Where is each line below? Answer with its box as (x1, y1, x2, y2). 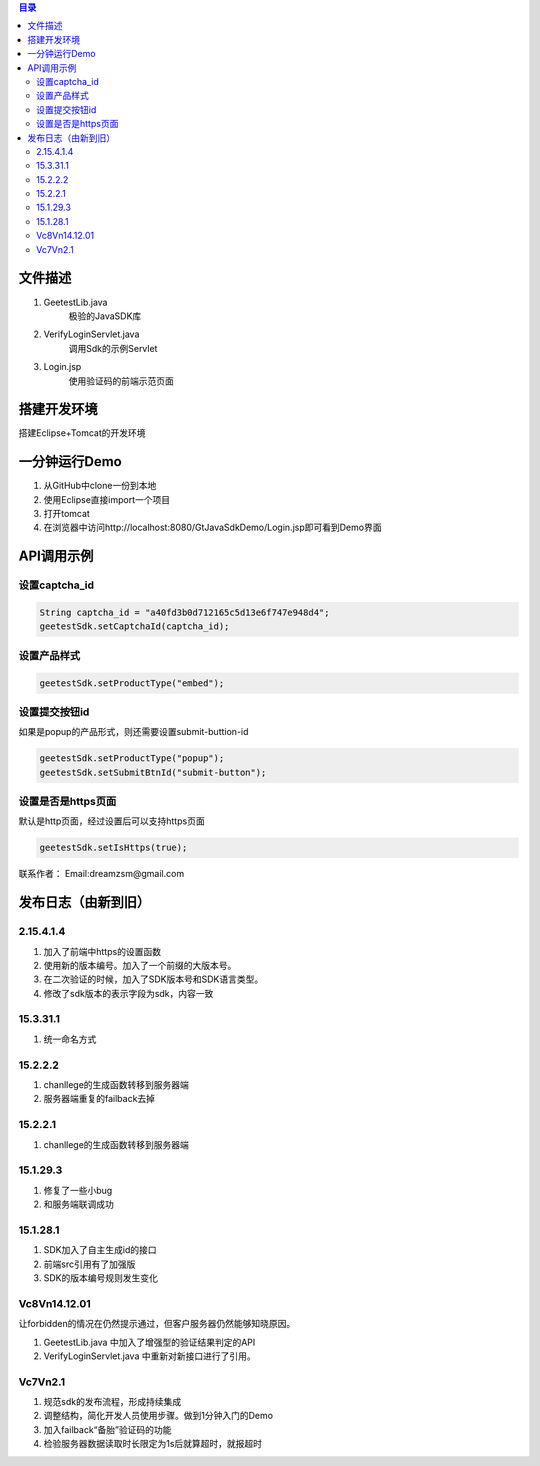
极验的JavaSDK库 (68, 310, 142, 322)
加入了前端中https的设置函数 (43, 945, 162, 957)
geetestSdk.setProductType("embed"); (39, 677, 225, 689)
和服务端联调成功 (43, 1198, 114, 1210)
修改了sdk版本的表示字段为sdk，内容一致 (43, 987, 214, 999)
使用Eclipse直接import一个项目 (43, 493, 171, 505)
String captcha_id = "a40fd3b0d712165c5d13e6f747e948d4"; (39, 607, 330, 619)
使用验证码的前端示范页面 (68, 375, 174, 387)
